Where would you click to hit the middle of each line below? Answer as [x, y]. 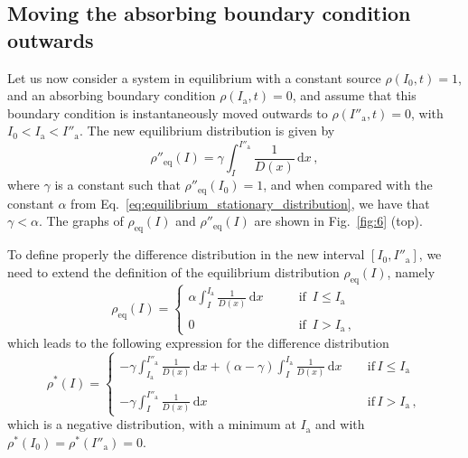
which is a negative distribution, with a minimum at [152, 424]
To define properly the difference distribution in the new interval [186, 254]
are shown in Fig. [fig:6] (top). [338, 221]
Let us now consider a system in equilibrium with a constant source [194, 77]
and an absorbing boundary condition [112, 95]
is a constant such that [117, 185]
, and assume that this [354, 95]
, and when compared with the [348, 185]
